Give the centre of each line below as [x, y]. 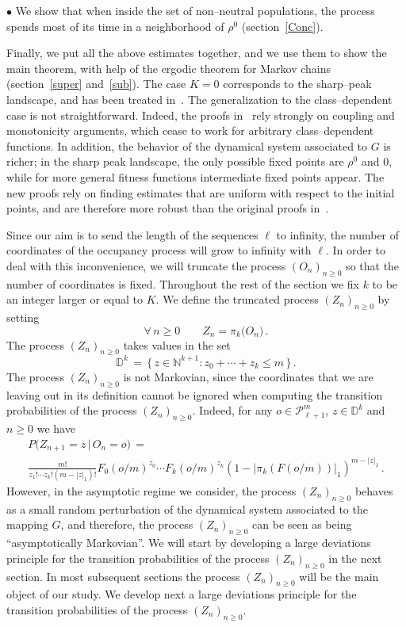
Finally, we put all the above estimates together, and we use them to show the [197, 53]
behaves [374, 491]
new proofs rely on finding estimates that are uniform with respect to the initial [201, 192]
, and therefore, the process [127, 524]
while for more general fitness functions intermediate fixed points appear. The [195, 176]
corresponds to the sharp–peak [297, 84]
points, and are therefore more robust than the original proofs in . [168, 208]
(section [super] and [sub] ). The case [96, 84]
